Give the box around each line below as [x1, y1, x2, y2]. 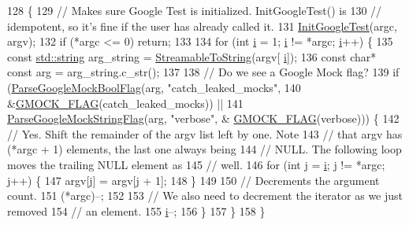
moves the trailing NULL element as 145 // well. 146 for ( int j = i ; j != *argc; [7, 156, 385, 172]
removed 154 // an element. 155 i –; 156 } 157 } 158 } [7, 202, 266, 219]
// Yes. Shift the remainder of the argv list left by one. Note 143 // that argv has [7, 125, 403, 142]
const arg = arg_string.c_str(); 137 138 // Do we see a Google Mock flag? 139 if [7, 64, 400, 80]
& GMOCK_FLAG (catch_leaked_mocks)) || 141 [7, 94, 244, 111]
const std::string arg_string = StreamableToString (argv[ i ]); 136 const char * [7, 48, 377, 65]
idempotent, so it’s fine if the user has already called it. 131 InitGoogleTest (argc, [7, 17, 397, 34]
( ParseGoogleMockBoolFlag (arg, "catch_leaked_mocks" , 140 [7, 79, 301, 95]
